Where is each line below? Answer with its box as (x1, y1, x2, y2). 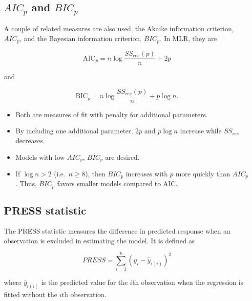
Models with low (15, 151, 65, 162)
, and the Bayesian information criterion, (20, 33, 142, 43)
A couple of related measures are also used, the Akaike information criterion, (4, 23, 234, 33)
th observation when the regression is (132, 277, 244, 287)
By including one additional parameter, (15, 126, 133, 136)
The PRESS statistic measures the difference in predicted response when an (4, 226, 231, 236)
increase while (180, 126, 222, 136)
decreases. (15, 135, 45, 145)
